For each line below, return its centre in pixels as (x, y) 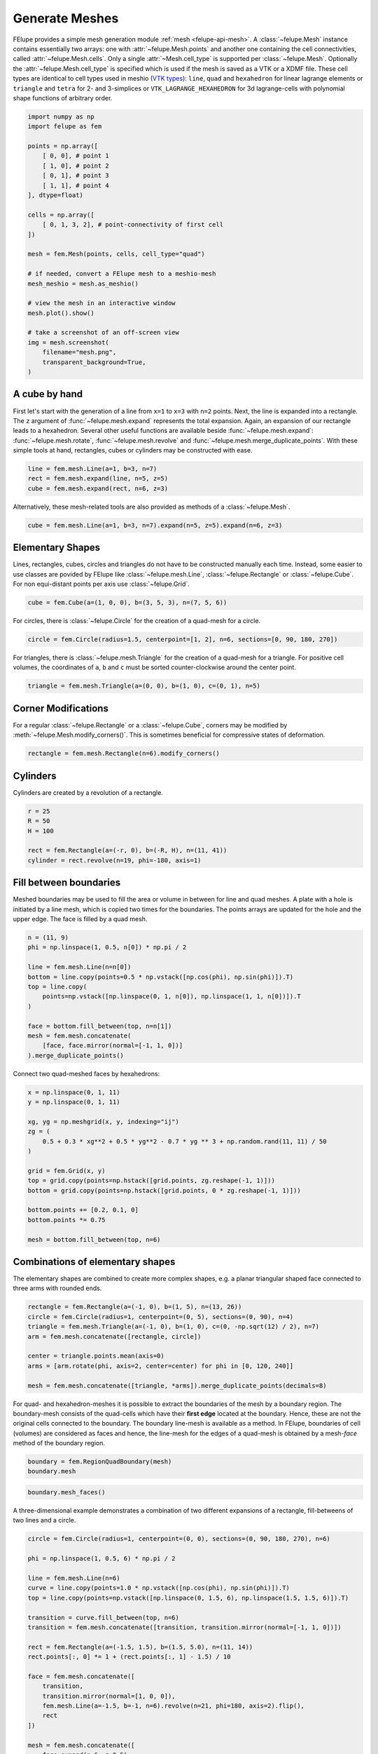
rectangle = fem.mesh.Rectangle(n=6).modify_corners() (124, 754)
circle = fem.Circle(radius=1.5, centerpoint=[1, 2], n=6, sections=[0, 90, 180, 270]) (183, 640)
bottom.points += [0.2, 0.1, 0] (83, 1210)
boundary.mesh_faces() (66, 1492)
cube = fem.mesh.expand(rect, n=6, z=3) (98, 488)
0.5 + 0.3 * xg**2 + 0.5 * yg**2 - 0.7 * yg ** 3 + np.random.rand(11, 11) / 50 (184, 1141)
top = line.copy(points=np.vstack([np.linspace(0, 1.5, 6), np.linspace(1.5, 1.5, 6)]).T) (188, 1598)
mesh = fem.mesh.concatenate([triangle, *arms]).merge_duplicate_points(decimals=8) (177, 1385)
